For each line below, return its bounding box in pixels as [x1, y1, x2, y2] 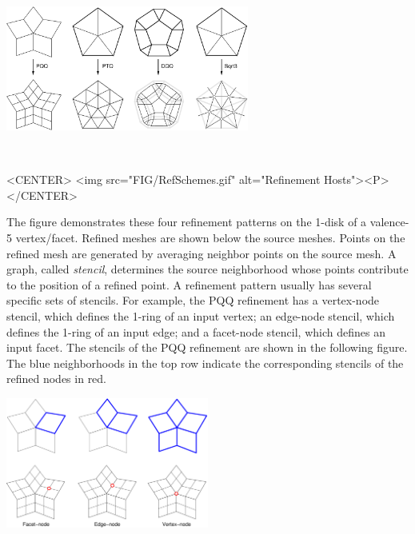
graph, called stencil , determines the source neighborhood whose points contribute [6, 261, 409, 277]
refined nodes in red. [6, 370, 107, 387]
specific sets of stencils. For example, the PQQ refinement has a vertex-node [6, 292, 380, 309]
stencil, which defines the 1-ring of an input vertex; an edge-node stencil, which [6, 307, 395, 324]
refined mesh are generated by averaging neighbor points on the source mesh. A [6, 245, 397, 261]
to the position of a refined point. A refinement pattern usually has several [6, 276, 372, 293]
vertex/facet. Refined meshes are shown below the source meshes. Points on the [15, 229, 405, 245]
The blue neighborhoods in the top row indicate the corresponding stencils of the [6, 354, 404, 371]
